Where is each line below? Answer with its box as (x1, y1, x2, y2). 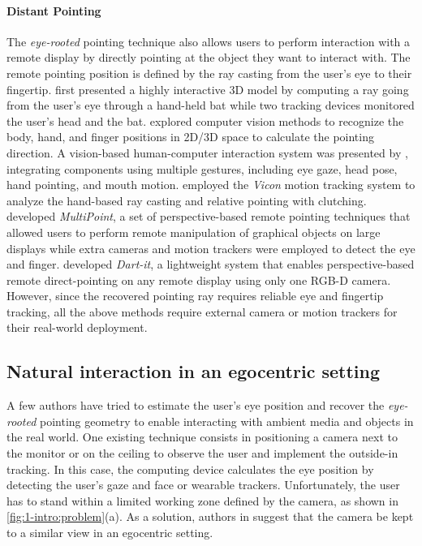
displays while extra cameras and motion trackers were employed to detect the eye (6, 239, 416, 256)
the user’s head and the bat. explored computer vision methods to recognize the (6, 112, 404, 129)
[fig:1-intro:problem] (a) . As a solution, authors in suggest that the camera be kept (6, 508, 414, 525)
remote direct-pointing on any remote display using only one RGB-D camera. (6, 271, 391, 288)
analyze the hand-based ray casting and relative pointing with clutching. (6, 191, 367, 209)
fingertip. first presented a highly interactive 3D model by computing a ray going (6, 80, 409, 97)
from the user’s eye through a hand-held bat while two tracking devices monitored (6, 97, 415, 114)
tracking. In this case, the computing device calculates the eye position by (6, 460, 374, 477)
